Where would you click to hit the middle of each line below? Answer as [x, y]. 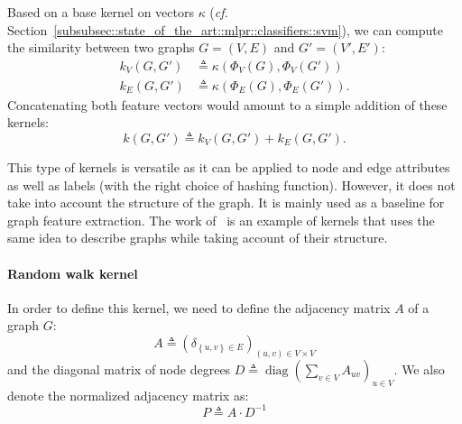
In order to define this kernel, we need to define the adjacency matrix [199, 307]
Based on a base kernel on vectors [101, 12]
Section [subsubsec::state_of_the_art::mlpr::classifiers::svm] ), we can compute [225, 29]
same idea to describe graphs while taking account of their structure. [198, 238]
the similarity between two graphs [101, 47]
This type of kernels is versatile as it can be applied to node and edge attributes [229, 167]
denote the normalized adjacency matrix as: [128, 395]
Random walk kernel [73, 273]
